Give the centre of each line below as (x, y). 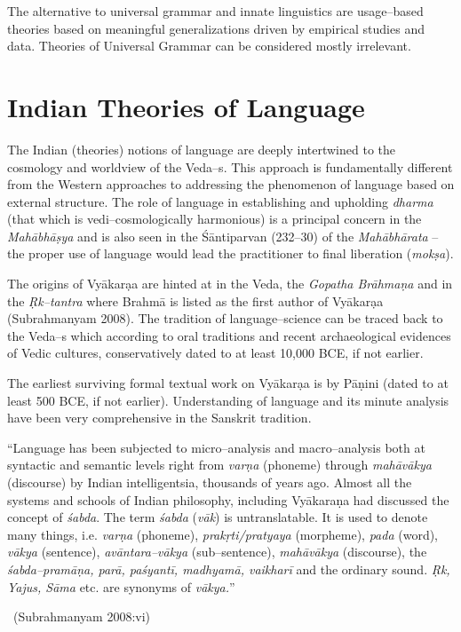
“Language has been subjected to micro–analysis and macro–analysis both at (216, 447)
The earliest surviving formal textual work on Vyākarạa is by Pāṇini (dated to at (228, 383)
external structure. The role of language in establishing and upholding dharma (220, 201)
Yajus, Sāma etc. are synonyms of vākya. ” (121, 586)
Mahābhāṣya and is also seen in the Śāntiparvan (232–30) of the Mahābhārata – (223, 236)
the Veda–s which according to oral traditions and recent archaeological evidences (229, 335)
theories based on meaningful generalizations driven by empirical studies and (216, 28)
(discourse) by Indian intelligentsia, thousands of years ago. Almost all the (210, 482)
